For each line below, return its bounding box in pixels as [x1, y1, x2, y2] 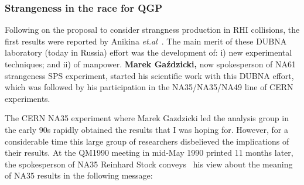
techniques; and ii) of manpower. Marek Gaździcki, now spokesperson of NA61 [5, 58, 296, 70]
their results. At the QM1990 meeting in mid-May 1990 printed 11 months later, [5, 146, 293, 159]
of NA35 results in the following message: [5, 169, 153, 181]
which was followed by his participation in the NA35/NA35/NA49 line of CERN [5, 81, 293, 93]
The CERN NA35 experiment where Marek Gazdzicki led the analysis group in [5, 112, 289, 124]
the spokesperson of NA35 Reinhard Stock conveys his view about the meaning [5, 157, 293, 170]
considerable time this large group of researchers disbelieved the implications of [5, 135, 289, 147]
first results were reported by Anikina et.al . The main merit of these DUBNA [5, 35, 287, 47]
